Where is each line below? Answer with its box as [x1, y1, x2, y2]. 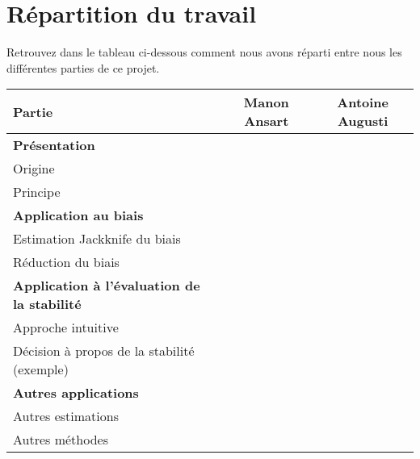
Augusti [337, 111, 388, 131]
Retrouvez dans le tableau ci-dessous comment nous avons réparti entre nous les [6, 44, 402, 61]
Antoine [337, 93, 389, 112]
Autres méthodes [13, 430, 108, 449]
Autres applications [13, 383, 139, 403]
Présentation [13, 136, 95, 155]
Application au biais [13, 206, 144, 225]
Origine [13, 159, 55, 178]
